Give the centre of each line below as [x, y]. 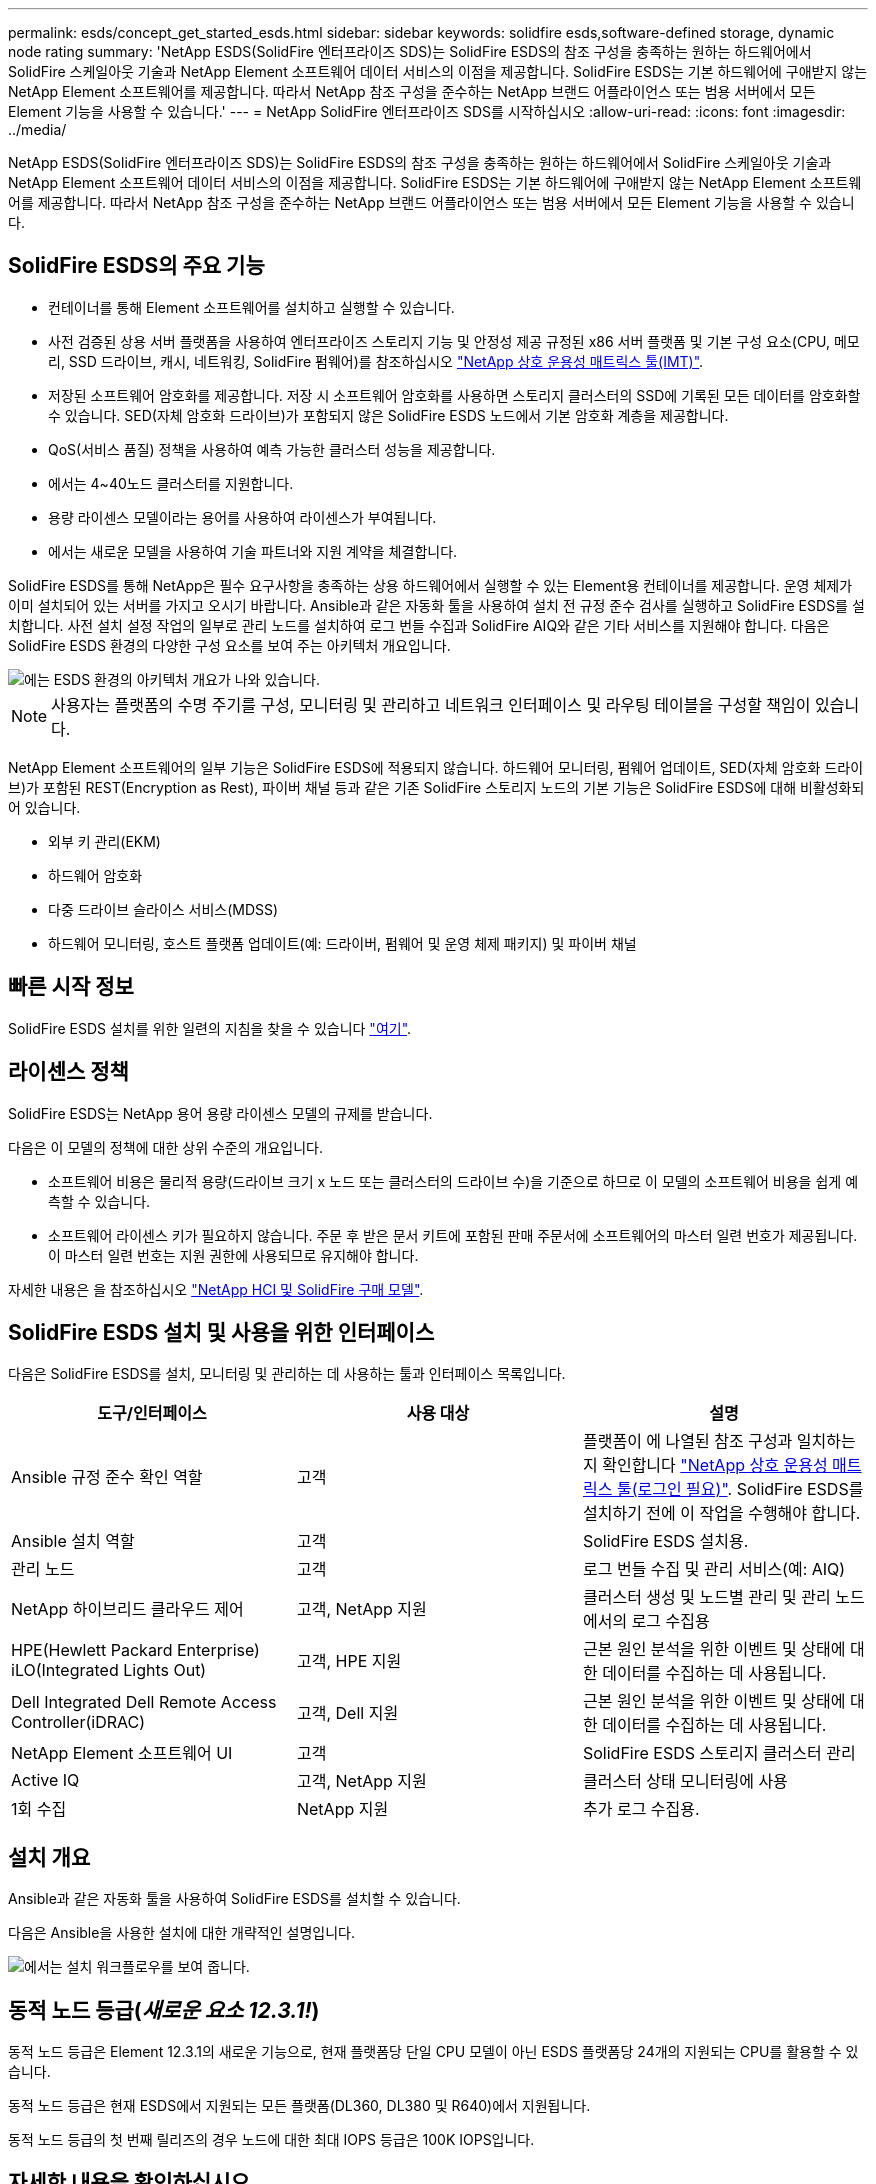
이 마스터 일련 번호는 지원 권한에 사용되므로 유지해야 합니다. [233, 1255]
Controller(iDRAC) [78, 1722]
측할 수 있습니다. [99, 1201]
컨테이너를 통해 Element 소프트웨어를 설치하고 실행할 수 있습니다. [251, 307]
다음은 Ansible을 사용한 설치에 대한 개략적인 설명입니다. [181, 1933]
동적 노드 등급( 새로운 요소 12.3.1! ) [164, 2010]
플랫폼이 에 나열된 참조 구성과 [687, 1441]
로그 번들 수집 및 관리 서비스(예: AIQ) [714, 1569]
